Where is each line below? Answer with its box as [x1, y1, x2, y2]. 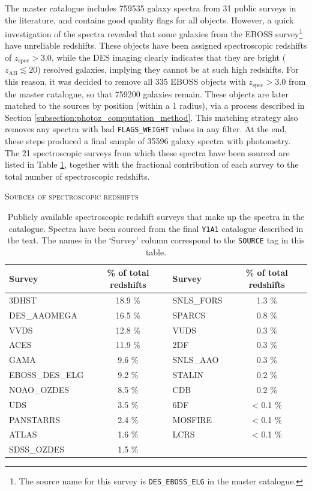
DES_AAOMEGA [9, 308, 77, 321]
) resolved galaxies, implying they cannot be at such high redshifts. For [37, 63, 299, 76]
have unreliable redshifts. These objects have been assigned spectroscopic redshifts [5, 39, 307, 52]
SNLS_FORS [172, 293, 223, 306]
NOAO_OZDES [9, 383, 69, 395]
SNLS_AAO [172, 353, 219, 366]
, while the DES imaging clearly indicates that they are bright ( [51, 51, 286, 64]
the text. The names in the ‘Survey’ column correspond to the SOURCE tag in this [7, 234, 305, 246]
